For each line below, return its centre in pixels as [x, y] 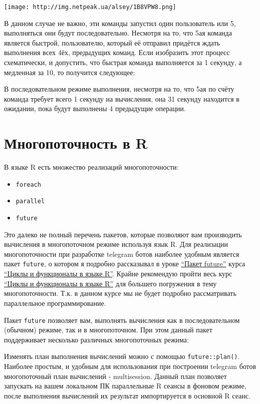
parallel [30, 201]
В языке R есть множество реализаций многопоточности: [91, 167]
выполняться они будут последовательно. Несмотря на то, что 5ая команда [118, 33]
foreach [28, 184]
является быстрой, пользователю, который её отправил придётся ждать [112, 42]
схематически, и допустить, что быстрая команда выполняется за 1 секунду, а [123, 62]
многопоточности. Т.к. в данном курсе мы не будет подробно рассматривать [120, 293]
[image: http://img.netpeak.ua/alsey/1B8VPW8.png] [90, 7]
